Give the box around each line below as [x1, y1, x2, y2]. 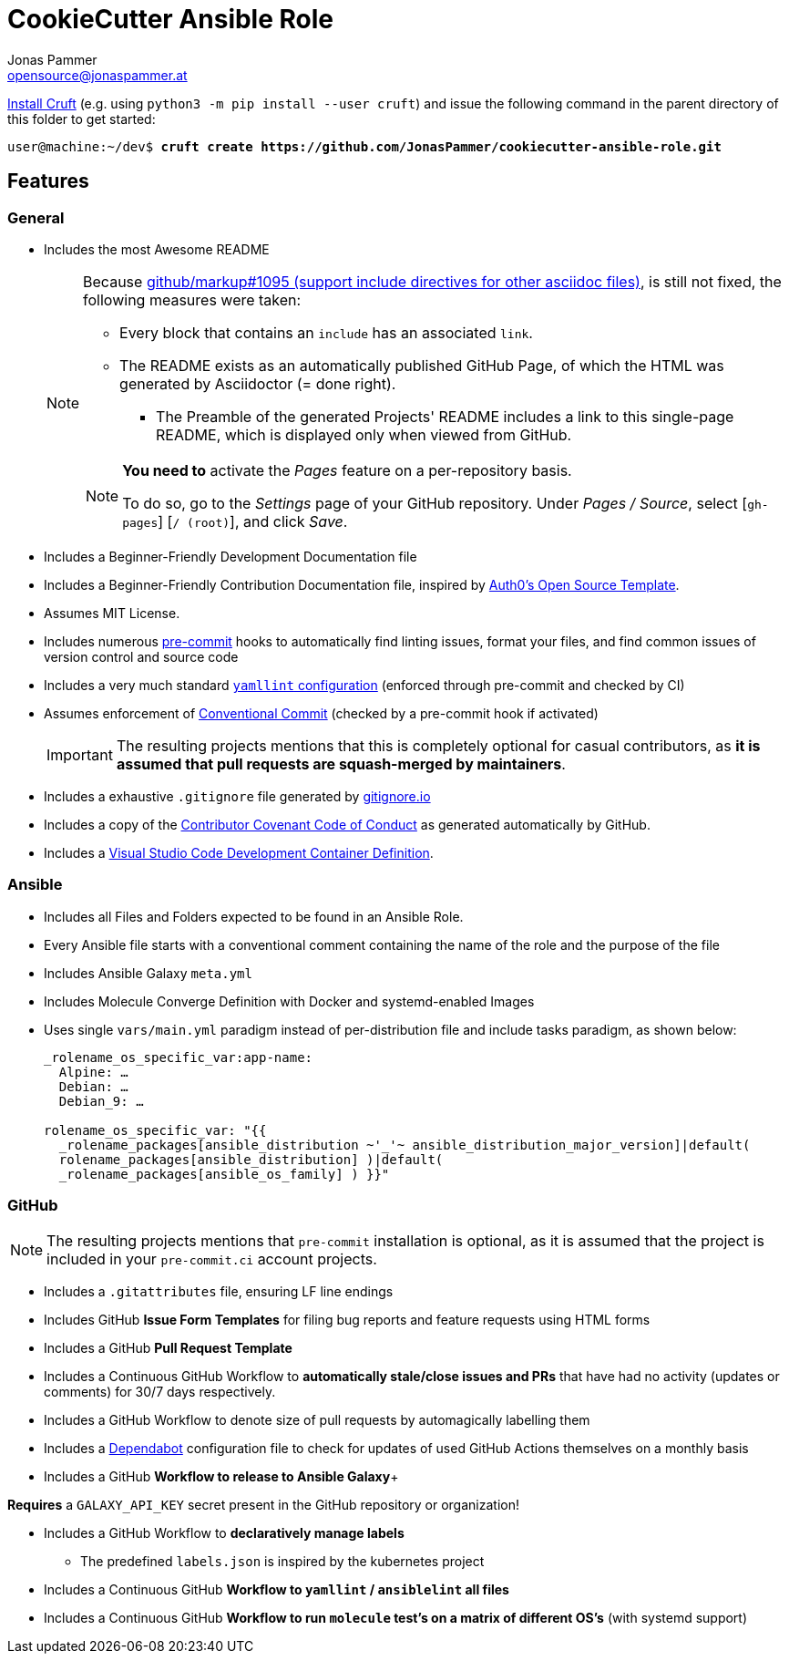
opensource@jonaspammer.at [7, 67, 188, 83]
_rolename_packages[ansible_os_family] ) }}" [58, 1166, 390, 1181]
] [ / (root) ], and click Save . [158, 511, 348, 531]
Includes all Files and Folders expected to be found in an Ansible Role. [44, 908, 464, 924]
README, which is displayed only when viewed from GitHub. [156, 425, 572, 444]
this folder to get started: [7, 110, 156, 127]
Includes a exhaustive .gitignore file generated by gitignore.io [44, 788, 431, 804]
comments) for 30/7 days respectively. [44, 1384, 276, 1400]
